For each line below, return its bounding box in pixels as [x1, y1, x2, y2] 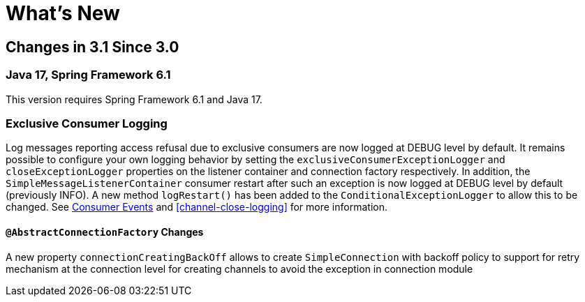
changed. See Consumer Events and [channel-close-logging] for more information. [6, 201, 387, 213]
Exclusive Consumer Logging [6, 116, 168, 130]
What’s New [6, 1, 120, 25]
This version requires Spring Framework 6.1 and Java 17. [6, 93, 262, 105]
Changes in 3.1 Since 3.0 [6, 38, 179, 56]
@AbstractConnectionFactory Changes [6, 225, 204, 238]
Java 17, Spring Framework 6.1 [6, 68, 171, 82]
